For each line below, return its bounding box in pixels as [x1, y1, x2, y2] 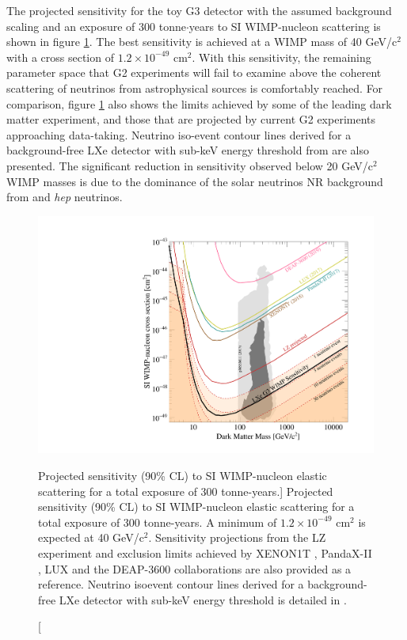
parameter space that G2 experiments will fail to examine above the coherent [6, 64, 382, 81]
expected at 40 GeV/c [38, 529, 144, 546]
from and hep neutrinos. [6, 189, 123, 205]
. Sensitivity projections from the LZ [148, 529, 326, 546]
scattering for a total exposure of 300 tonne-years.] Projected [38, 482, 333, 499]
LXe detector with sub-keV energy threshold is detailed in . [59, 591, 347, 608]
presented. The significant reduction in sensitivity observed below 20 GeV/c [6, 157, 373, 173]
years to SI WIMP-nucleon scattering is [188, 17, 381, 34]
